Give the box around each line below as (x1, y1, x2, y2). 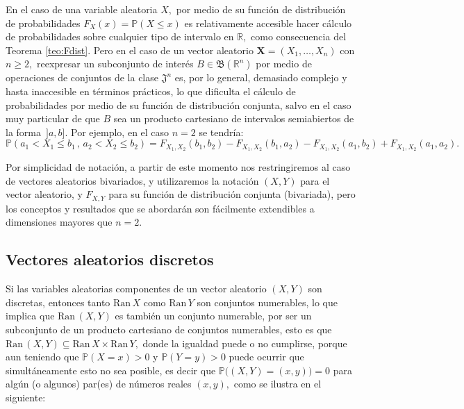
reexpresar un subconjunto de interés (36, 56, 194, 71)
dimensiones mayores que (6, 215, 113, 229)
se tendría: (199, 124, 244, 139)
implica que (6, 308, 55, 323)
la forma (6, 124, 41, 139)
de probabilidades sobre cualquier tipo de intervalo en (6, 29, 234, 44)
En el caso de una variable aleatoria (6, 2, 158, 16)
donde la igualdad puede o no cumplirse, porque (142, 335, 347, 350)
